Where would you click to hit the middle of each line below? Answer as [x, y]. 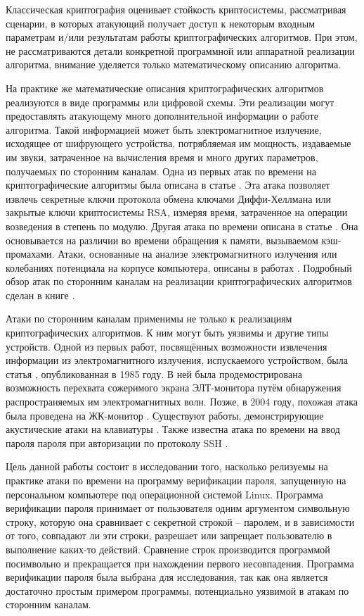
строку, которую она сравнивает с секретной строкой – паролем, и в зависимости [180, 521]
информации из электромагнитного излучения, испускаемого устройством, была [177, 360]
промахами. [30, 254]
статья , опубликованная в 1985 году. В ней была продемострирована [154, 373]
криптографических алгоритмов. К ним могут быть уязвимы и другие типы [167, 333]
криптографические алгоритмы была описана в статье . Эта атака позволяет [168, 185]
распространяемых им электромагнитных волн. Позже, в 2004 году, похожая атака [182, 402]
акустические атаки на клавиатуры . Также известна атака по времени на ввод [173, 429]
